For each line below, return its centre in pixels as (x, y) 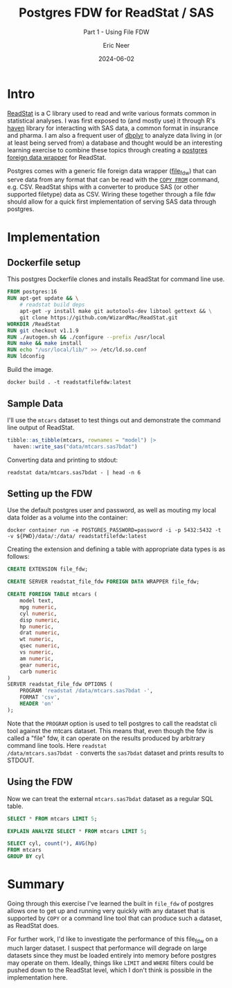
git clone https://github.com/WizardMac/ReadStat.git (99, 317)
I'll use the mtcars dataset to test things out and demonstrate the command (114, 420)
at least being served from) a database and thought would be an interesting (115, 143)
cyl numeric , (38, 613)
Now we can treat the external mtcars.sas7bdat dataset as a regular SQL (110, 798)
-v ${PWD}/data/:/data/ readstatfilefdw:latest (77, 537)
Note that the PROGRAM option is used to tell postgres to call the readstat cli (112, 723)
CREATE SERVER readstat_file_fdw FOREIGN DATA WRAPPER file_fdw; (103, 582)
